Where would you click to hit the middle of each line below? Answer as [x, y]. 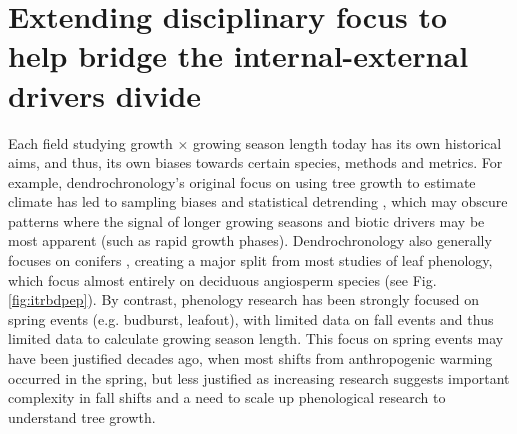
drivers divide [105, 94]
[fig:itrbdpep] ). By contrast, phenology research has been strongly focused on [243, 299]
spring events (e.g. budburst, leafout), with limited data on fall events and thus [251, 318]
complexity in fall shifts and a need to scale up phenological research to [227, 397]
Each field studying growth [90, 142]
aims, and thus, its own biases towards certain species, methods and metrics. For [255, 162]
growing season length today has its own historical [347, 142]
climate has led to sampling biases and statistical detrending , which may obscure [258, 201]
